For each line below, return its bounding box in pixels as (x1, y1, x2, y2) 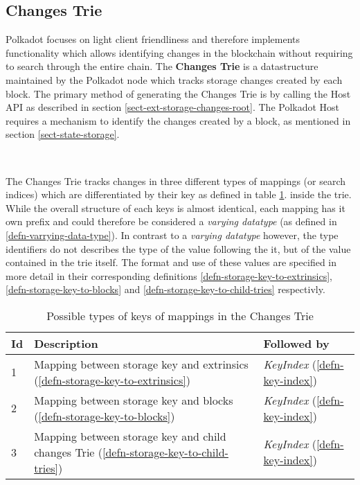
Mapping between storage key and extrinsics (34, 355, 249, 372)
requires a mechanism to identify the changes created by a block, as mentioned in (6, 113, 351, 127)
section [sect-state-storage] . (6, 127, 120, 141)
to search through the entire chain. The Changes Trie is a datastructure (6, 59, 318, 73)
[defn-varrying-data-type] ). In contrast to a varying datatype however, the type (6, 227, 339, 242)
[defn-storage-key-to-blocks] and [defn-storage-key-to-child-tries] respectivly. (6, 282, 325, 297)
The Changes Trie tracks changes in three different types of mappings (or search (6, 173, 346, 188)
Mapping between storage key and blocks (34, 391, 233, 408)
